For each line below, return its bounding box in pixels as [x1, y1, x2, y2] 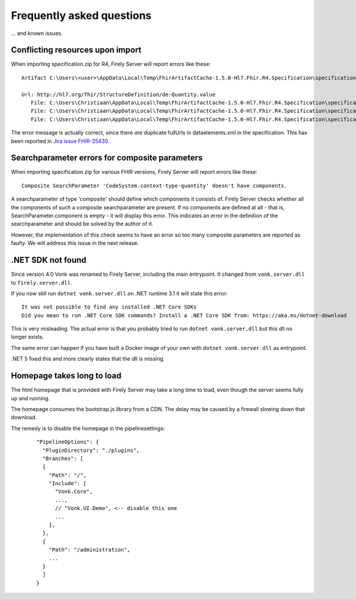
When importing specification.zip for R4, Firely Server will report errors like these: [11, 60, 211, 68]
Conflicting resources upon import [11, 45, 142, 55]
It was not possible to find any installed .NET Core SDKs [21, 304, 197, 311]
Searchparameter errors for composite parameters [11, 153, 203, 163]
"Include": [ [48, 480, 87, 487]
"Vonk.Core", [55, 488, 93, 495]
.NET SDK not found [11, 255, 87, 265]
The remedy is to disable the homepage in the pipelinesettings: [11, 425, 166, 432]
